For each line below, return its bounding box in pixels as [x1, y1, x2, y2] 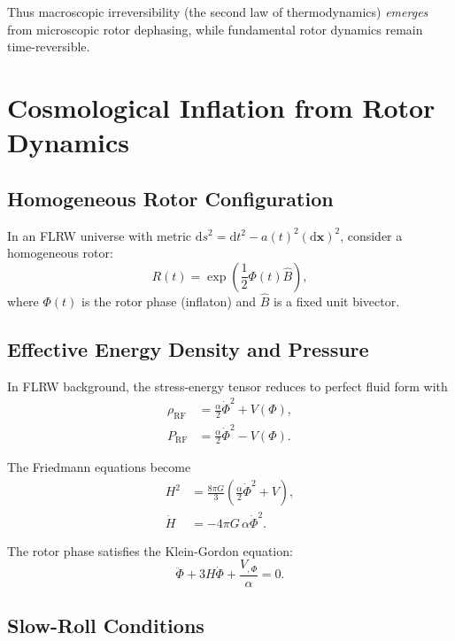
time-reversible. [7, 37, 90, 56]
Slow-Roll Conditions [7, 612, 204, 639]
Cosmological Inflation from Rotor [7, 89, 436, 125]
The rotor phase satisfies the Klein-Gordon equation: [7, 541, 293, 560]
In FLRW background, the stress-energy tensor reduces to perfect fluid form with [7, 376, 448, 395]
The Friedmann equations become [7, 458, 191, 476]
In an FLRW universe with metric [7, 226, 192, 244]
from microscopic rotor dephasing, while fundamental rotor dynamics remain [7, 19, 423, 38]
